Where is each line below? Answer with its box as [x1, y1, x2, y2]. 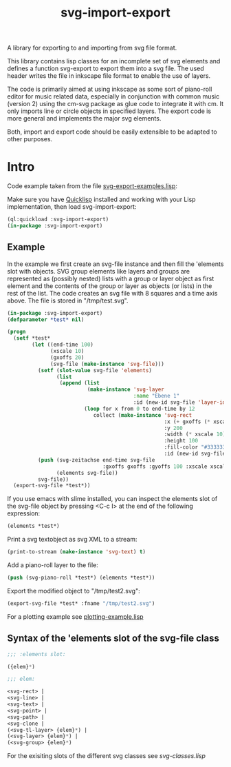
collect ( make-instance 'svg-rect [93, 411, 192, 418]
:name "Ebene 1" [133, 393, 180, 400]
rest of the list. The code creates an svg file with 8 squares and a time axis [7, 289, 218, 297]
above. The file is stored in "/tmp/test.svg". [7, 296, 129, 305]
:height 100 [164, 438, 198, 444]
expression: [7, 509, 41, 518]
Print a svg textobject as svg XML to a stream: [7, 535, 137, 544]
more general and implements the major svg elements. [7, 114, 162, 123]
